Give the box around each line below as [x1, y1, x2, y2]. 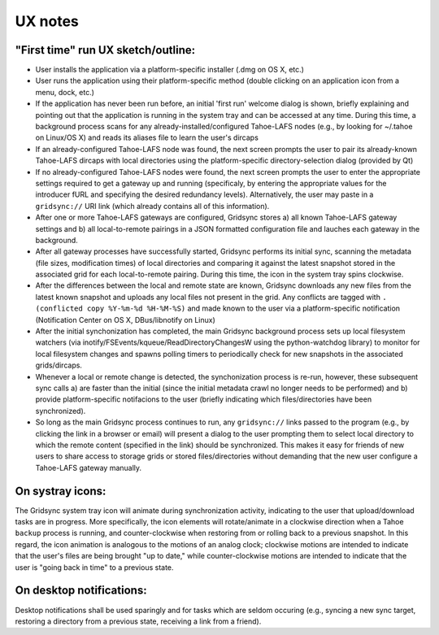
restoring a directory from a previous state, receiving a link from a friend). [15, 616, 262, 626]
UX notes [15, 12, 79, 30]
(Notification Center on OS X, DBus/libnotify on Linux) [35, 315, 215, 324]
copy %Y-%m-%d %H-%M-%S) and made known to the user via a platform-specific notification [86, 303, 401, 313]
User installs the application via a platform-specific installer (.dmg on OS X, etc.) [35, 65, 305, 75]
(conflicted [35, 304, 83, 313]
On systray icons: [15, 484, 106, 498]
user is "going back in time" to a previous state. [15, 562, 174, 572]
